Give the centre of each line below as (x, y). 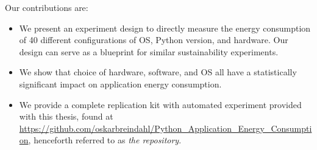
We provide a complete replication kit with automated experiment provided (160, 104)
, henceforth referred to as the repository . (105, 140)
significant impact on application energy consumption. (120, 84)
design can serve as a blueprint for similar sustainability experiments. (149, 51)
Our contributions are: (47, 7)
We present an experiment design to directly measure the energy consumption (165, 28)
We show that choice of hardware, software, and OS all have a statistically (158, 72)
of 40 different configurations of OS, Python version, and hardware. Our (154, 40)
